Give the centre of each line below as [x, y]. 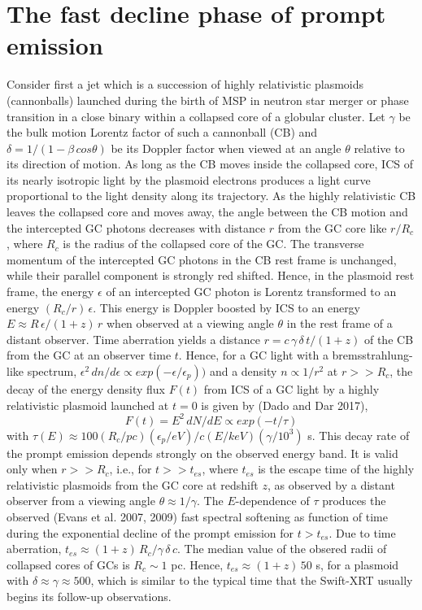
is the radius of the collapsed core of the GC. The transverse [213, 244]
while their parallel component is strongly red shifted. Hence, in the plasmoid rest [211, 275]
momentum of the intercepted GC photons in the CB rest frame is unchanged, [202, 259]
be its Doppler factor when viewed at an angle [226, 148]
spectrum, [52, 371]
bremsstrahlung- [372, 355]
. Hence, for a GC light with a [253, 355]
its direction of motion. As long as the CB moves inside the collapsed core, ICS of [210, 164]
